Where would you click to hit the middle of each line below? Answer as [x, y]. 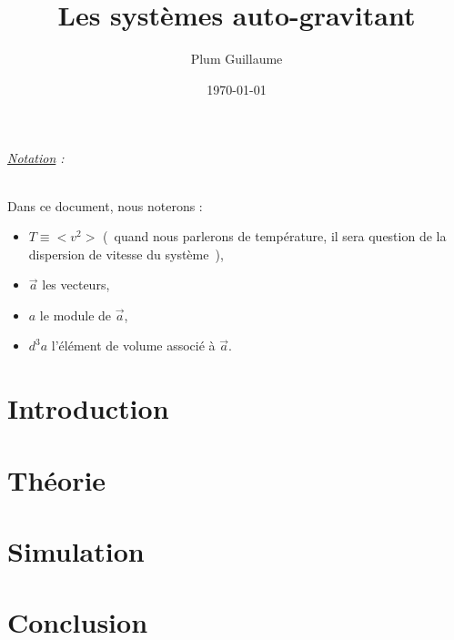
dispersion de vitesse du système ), [126, 254]
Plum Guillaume [237, 59]
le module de [76, 315]
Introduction [88, 408]
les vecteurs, [76, 284]
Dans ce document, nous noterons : [105, 205]
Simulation [76, 551]
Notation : [36, 158]
